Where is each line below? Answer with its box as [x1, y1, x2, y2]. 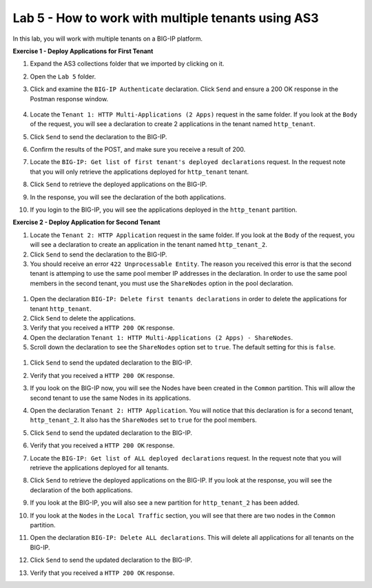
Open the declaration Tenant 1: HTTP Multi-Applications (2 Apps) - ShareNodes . [30, 333, 293, 341]
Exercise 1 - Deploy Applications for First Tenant [12, 47, 154, 55]
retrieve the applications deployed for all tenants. [30, 464, 169, 472]
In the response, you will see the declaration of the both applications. [30, 193, 227, 201]
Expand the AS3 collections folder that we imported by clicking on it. [30, 59, 225, 68]
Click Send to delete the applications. [30, 314, 136, 322]
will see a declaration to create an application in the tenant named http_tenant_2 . [30, 241, 268, 249]
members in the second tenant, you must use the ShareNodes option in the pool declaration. [30, 279, 294, 287]
